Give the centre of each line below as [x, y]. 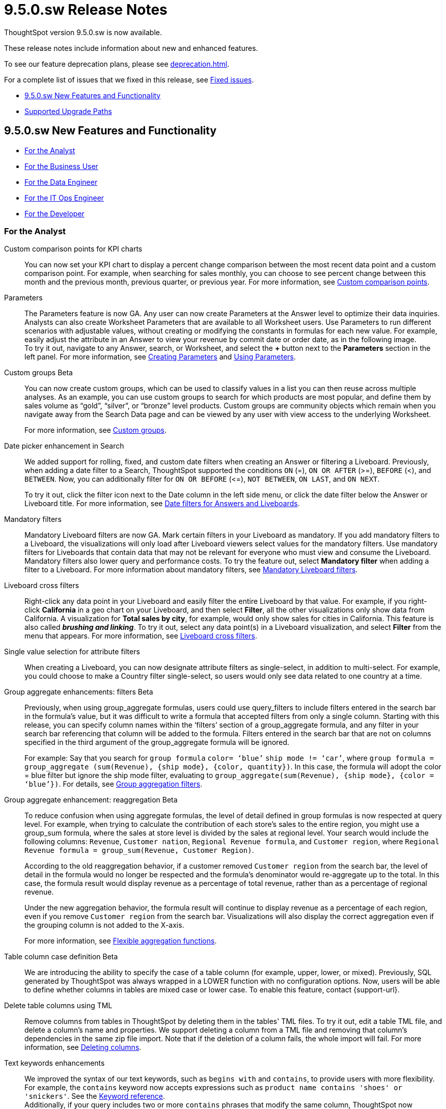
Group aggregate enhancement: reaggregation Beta [91, 800]
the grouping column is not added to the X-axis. [104, 925]
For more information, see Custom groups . [96, 430]
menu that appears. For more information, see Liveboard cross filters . [141, 636]
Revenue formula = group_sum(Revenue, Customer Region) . [139, 850]
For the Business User [61, 166]
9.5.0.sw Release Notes [86, 10]
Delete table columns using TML [58, 1006]
